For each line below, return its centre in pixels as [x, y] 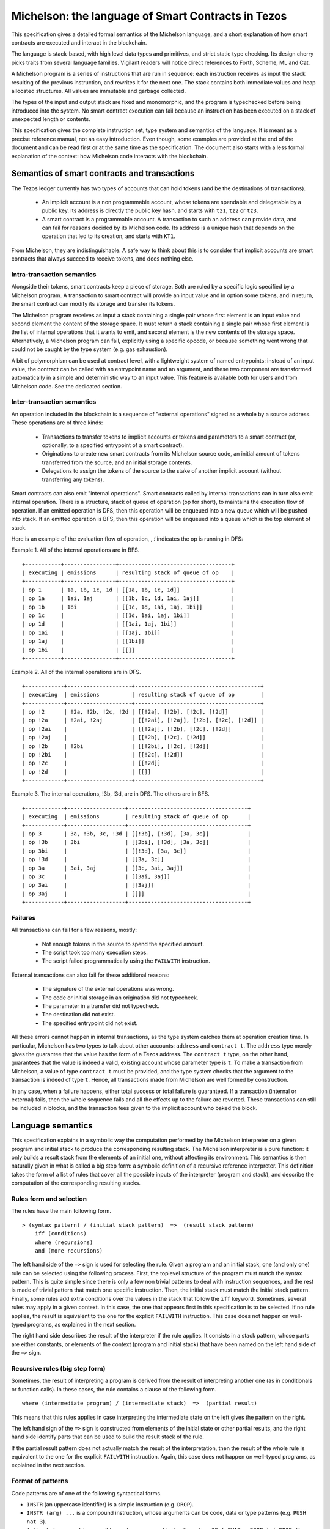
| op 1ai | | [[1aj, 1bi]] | [129, 632]
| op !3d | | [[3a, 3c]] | [137, 860]
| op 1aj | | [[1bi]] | [129, 641]
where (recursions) [64, 1242]
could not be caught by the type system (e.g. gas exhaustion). [90, 349]
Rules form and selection [49, 1199]
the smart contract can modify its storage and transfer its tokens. [93, 304]
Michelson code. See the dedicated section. [67, 386]
